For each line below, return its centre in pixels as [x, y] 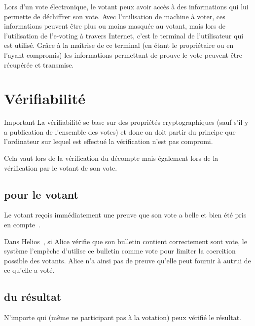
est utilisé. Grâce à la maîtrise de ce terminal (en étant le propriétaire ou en [119, 45]
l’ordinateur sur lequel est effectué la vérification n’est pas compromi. [109, 141]
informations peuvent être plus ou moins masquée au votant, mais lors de [115, 26]
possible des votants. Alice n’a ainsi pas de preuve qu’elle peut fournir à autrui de [127, 260]
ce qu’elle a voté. [29, 270]
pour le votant [41, 194]
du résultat [33, 297]
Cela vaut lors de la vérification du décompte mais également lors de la [111, 158]
